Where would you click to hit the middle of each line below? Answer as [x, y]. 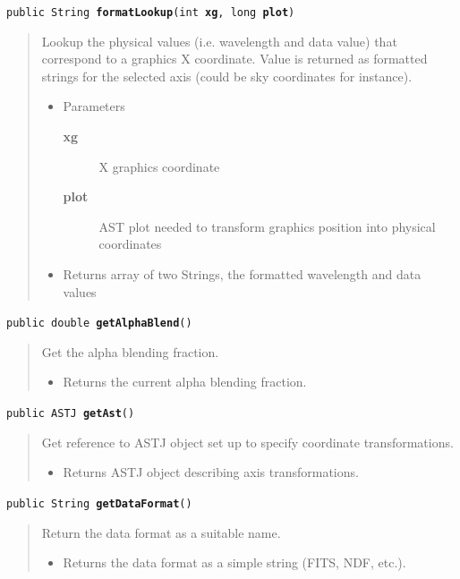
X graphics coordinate [159, 166]
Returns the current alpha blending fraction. [185, 382]
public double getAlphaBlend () [99, 324]
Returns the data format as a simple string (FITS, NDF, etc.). [234, 562]
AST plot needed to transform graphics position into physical [267, 226]
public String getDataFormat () [99, 503]
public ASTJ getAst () [71, 414]
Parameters [94, 106]
